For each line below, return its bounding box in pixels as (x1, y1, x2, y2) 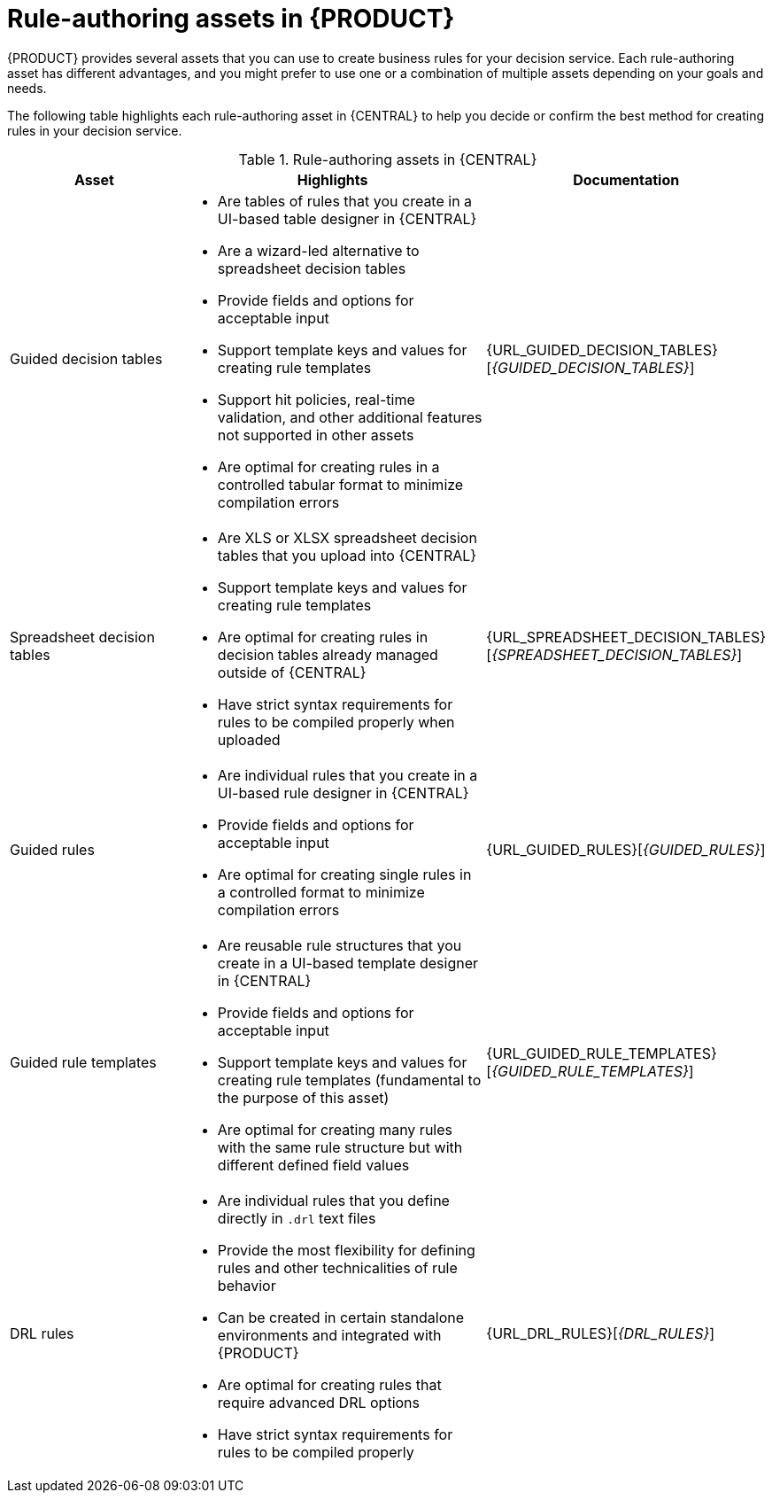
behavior (217, 1276, 276, 1294)
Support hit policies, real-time (217, 390, 415, 408)
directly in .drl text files (217, 1209, 376, 1227)
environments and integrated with (217, 1325, 442, 1344)
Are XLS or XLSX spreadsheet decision (217, 528, 477, 547)
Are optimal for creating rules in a (217, 457, 440, 476)
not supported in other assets (217, 425, 414, 444)
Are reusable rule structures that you (217, 936, 462, 954)
